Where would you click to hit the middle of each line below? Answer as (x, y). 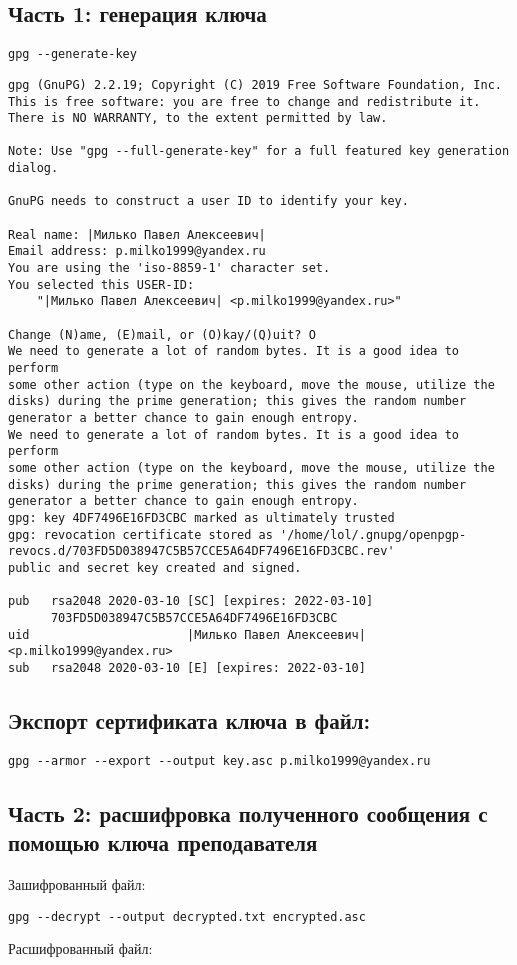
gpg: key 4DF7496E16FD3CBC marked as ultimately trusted (201, 517)
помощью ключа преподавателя (163, 842)
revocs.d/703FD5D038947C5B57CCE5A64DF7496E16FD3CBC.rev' (201, 551)
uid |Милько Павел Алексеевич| (187, 634)
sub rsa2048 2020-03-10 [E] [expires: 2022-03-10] (187, 667)
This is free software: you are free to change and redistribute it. (244, 101)
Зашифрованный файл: (77, 883)
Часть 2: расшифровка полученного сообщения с (248, 812)
